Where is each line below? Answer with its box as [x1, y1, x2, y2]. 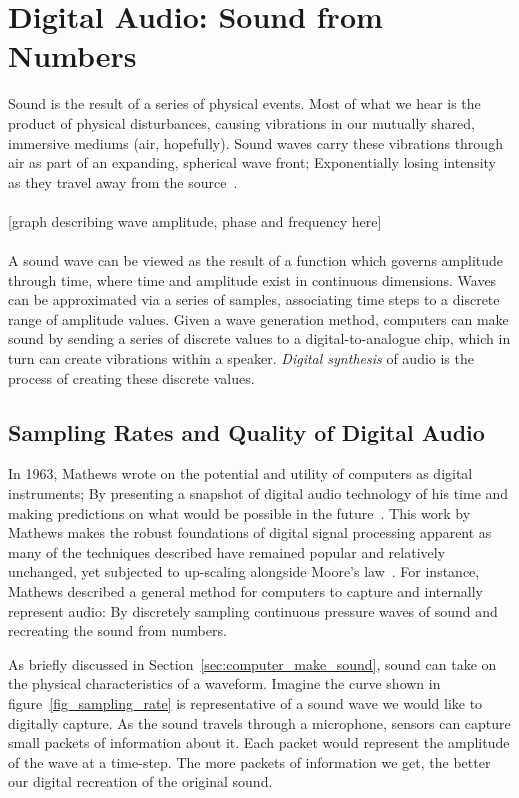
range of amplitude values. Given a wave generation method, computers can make [8, 308, 509, 329]
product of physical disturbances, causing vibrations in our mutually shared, [8, 112, 476, 133]
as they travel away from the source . [8, 171, 238, 192]
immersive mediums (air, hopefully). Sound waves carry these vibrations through [8, 132, 503, 153]
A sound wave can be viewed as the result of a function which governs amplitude [8, 250, 504, 271]
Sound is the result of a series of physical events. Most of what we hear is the [8, 93, 481, 114]
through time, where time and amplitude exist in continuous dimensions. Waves [8, 269, 497, 290]
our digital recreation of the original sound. [8, 771, 273, 792]
